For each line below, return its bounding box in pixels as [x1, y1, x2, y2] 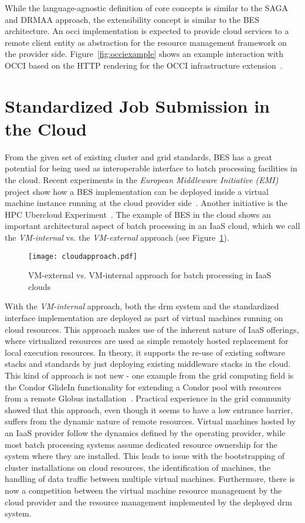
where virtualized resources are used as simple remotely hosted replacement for [5, 335, 289, 347]
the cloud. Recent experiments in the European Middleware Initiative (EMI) [5, 174, 279, 186]
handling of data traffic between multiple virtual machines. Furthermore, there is [5, 473, 295, 485]
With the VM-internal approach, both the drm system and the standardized [5, 300, 279, 312]
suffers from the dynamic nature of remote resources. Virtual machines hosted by [5, 415, 296, 427]
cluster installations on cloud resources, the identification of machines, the [5, 461, 270, 473]
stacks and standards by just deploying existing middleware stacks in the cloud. [5, 357, 291, 370]
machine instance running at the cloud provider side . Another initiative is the [5, 197, 287, 209]
